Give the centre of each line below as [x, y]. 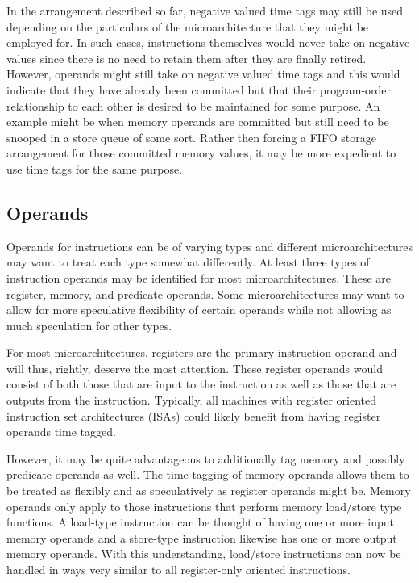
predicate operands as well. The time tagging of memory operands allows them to [208, 474]
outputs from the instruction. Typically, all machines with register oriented [192, 400]
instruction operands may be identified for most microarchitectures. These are [199, 277]
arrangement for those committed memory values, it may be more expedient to [201, 153]
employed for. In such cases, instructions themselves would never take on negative [208, 42]
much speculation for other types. [89, 325]
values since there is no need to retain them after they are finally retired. [187, 58]
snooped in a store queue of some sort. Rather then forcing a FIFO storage [191, 137]
